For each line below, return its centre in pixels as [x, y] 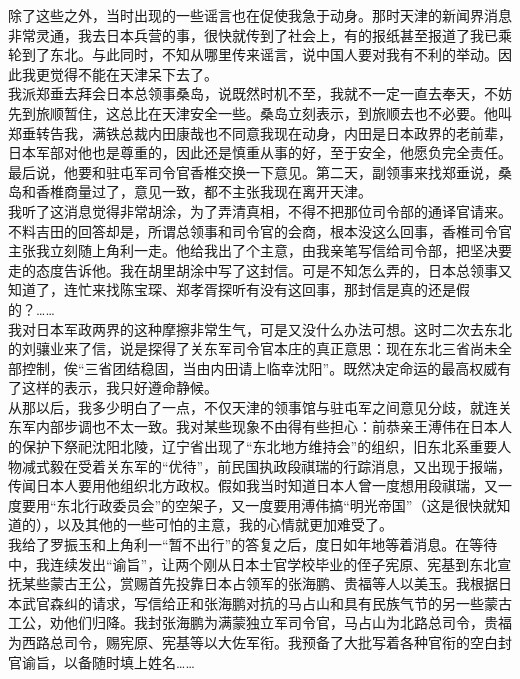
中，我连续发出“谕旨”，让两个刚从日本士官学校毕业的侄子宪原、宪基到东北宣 [260, 563]
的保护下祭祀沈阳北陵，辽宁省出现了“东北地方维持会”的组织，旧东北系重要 [253, 446]
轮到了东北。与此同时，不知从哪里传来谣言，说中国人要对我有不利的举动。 [253, 54]
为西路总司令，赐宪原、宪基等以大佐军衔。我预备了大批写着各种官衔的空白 [253, 642]
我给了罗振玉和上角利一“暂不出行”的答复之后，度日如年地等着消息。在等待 [253, 544]
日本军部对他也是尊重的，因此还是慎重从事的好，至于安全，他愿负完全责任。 [260, 152]
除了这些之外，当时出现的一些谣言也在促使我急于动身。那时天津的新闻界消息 [260, 15]
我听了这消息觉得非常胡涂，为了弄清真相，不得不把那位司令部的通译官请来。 [260, 210]
